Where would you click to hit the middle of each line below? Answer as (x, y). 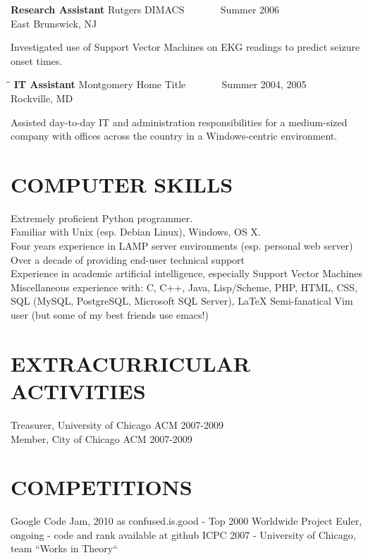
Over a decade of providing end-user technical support (128, 259)
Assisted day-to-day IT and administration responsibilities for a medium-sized (179, 122)
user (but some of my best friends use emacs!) (110, 315)
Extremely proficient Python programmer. (102, 218)
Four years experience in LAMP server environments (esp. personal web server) (182, 246)
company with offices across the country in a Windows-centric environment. (174, 136)
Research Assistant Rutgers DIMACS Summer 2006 (145, 9)
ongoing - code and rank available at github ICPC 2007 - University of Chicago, (183, 534)
